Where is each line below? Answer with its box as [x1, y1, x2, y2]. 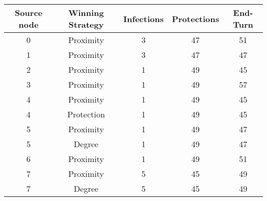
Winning [68, 7, 104, 18]
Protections [171, 12, 219, 25]
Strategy [68, 18, 104, 30]
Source [14, 7, 43, 18]
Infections [123, 12, 164, 25]
